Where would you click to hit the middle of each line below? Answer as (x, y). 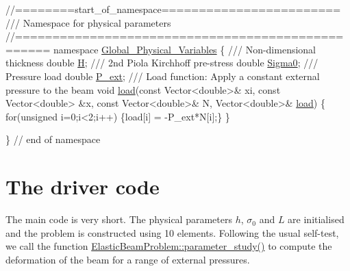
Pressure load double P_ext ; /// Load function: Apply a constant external (163, 76)
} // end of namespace (53, 139)
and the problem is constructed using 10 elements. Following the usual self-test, (172, 232)
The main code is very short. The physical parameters (119, 219)
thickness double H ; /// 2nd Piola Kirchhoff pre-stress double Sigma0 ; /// (162, 63)
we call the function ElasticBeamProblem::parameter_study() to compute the (169, 246)
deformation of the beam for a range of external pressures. (128, 259)
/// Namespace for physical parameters (88, 22)
